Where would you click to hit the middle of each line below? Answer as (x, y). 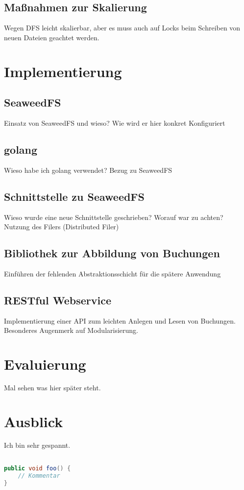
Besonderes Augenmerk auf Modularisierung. (71, 330)
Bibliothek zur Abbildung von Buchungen (112, 253)
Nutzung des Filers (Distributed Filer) (61, 227)
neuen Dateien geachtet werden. (52, 37)
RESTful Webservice (58, 300)
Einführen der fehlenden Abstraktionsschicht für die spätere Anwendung (112, 273)
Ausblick (34, 421)
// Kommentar (39, 476)
